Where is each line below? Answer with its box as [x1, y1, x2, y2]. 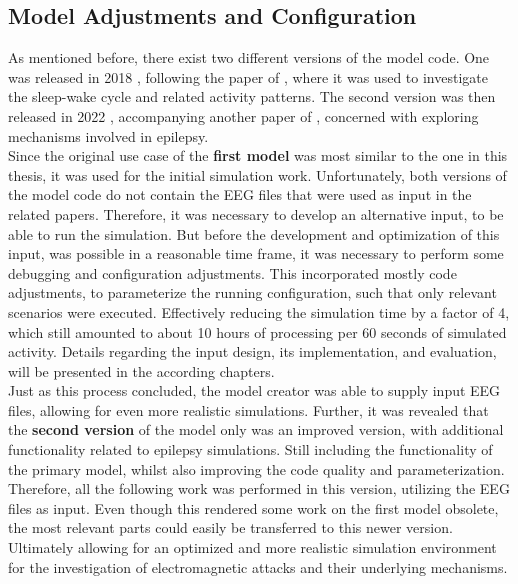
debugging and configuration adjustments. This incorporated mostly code [8, 262, 457, 283]
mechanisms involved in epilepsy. [8, 125, 209, 146]
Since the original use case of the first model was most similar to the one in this [8, 145, 508, 166]
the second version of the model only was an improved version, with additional [8, 419, 504, 440]
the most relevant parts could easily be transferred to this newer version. [8, 517, 453, 538]
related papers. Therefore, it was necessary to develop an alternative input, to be [8, 203, 504, 224]
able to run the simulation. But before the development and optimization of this [8, 223, 500, 244]
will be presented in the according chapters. [8, 360, 275, 381]
